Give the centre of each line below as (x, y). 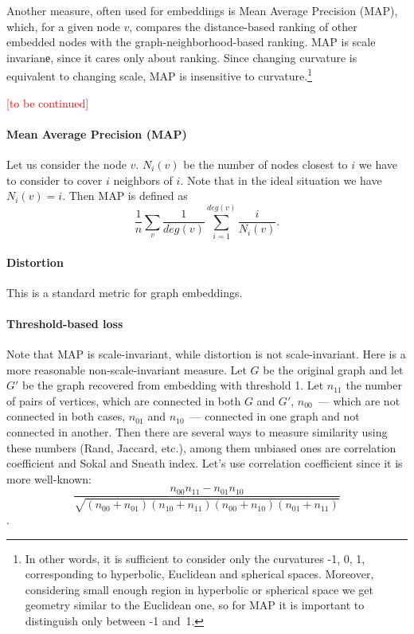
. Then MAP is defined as (125, 196)
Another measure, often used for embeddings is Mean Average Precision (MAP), (202, 10)
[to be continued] (48, 102)
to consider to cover (55, 180)
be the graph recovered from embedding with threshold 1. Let (173, 385)
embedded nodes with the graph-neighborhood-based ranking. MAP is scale (191, 42)
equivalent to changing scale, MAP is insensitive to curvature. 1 (160, 75)
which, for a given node (63, 26)
